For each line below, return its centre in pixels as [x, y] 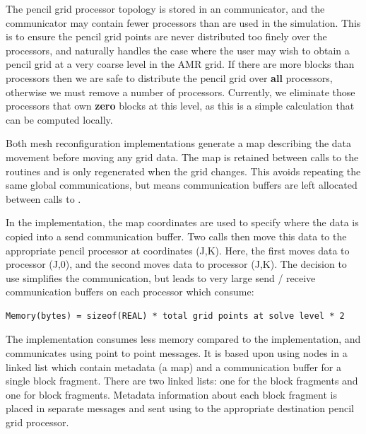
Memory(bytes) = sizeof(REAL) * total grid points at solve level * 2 [175, 316]
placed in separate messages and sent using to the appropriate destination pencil [180, 408]
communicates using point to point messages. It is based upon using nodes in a [177, 353]
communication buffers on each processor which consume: [130, 292]
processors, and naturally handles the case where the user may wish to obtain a [178, 50]
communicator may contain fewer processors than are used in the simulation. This [183, 22]
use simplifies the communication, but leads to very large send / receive [161, 277]
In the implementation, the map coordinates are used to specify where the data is [182, 222]
